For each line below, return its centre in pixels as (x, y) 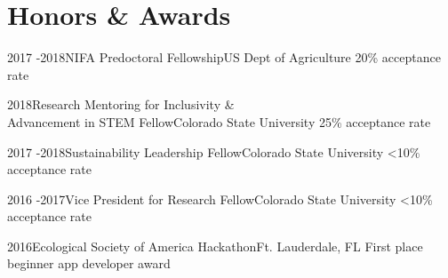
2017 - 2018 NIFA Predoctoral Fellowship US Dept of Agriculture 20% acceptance (224, 57)
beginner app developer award (89, 263)
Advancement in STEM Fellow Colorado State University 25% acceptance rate (219, 121)
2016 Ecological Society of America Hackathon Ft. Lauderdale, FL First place (215, 246)
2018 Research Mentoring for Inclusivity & (121, 104)
